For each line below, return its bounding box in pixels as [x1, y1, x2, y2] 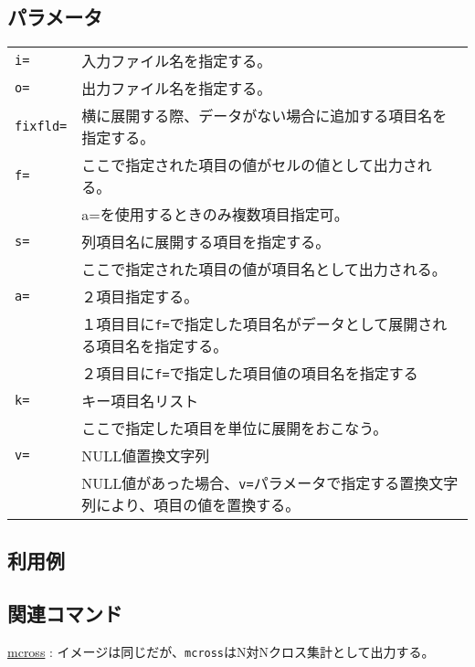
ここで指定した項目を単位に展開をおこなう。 [81, 418, 388, 439]
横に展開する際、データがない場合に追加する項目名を [81, 105, 448, 127]
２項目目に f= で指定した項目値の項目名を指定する [81, 363, 418, 385]
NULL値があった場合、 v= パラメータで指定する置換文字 [81, 472, 459, 494]
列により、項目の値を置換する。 [81, 494, 301, 516]
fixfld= [15, 119, 68, 134]
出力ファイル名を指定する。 [81, 78, 272, 100]
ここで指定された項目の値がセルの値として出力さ [81, 154, 417, 176]
